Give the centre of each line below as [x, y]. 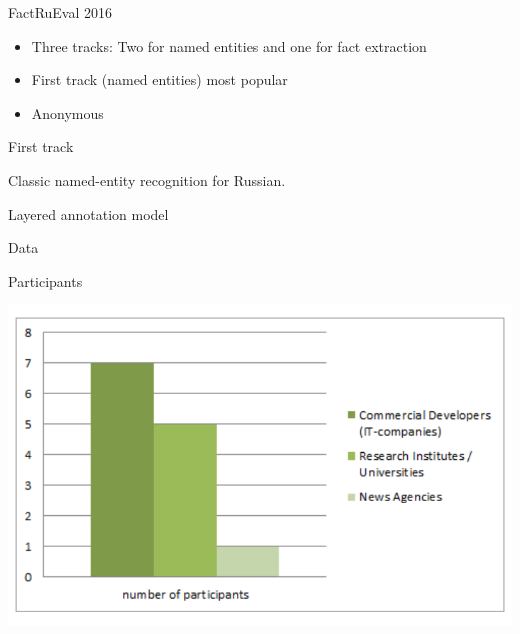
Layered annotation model [88, 213]
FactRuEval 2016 [60, 12]
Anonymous [67, 112]
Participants [45, 280]
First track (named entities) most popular [159, 79]
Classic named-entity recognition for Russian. [147, 179]
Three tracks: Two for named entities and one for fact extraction [229, 45]
